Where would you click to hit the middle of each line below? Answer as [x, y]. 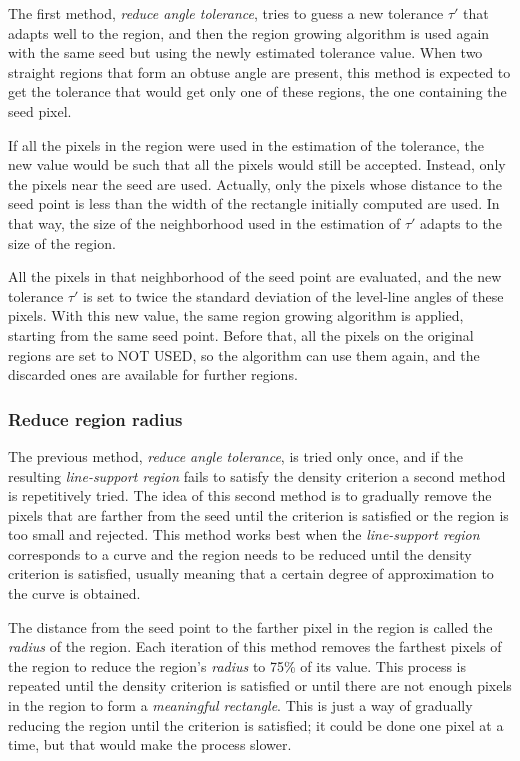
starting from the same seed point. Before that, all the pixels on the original [241, 334]
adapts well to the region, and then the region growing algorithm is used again [249, 32]
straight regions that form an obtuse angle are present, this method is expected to [259, 71]
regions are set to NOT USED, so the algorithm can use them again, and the [244, 354]
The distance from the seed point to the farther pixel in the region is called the [250, 626]
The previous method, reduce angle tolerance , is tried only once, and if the [235, 455]
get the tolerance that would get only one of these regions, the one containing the [257, 91]
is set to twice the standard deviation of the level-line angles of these [293, 295]
